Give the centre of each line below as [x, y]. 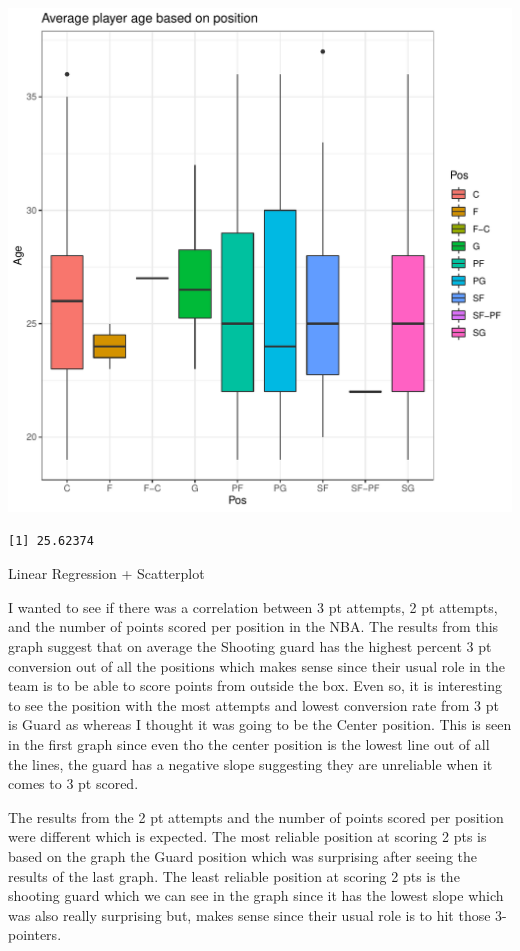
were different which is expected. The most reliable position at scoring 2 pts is [247, 836]
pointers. [35, 934]
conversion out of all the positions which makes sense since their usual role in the [256, 665]
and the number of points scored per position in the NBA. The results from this [253, 626]
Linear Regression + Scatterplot [106, 573]
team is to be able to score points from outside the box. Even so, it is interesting [255, 685]
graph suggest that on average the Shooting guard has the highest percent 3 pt [250, 645]
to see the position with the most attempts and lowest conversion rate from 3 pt [253, 704]
